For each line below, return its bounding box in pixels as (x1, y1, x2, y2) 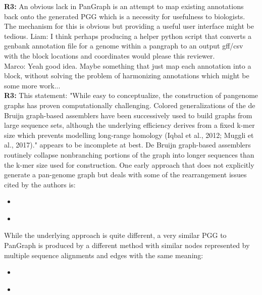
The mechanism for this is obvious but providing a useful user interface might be (4, 21, 254, 31)
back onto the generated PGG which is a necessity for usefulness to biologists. (4, 11, 245, 21)
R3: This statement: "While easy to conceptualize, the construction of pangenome (4, 90, 258, 101)
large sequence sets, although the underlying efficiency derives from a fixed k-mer (4, 120, 255, 130)
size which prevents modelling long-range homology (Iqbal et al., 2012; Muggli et (4, 129, 254, 140)
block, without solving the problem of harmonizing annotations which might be (4, 70, 249, 81)
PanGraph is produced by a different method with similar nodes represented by (4, 240, 250, 251)
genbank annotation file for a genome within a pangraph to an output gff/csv (4, 40, 243, 51)
